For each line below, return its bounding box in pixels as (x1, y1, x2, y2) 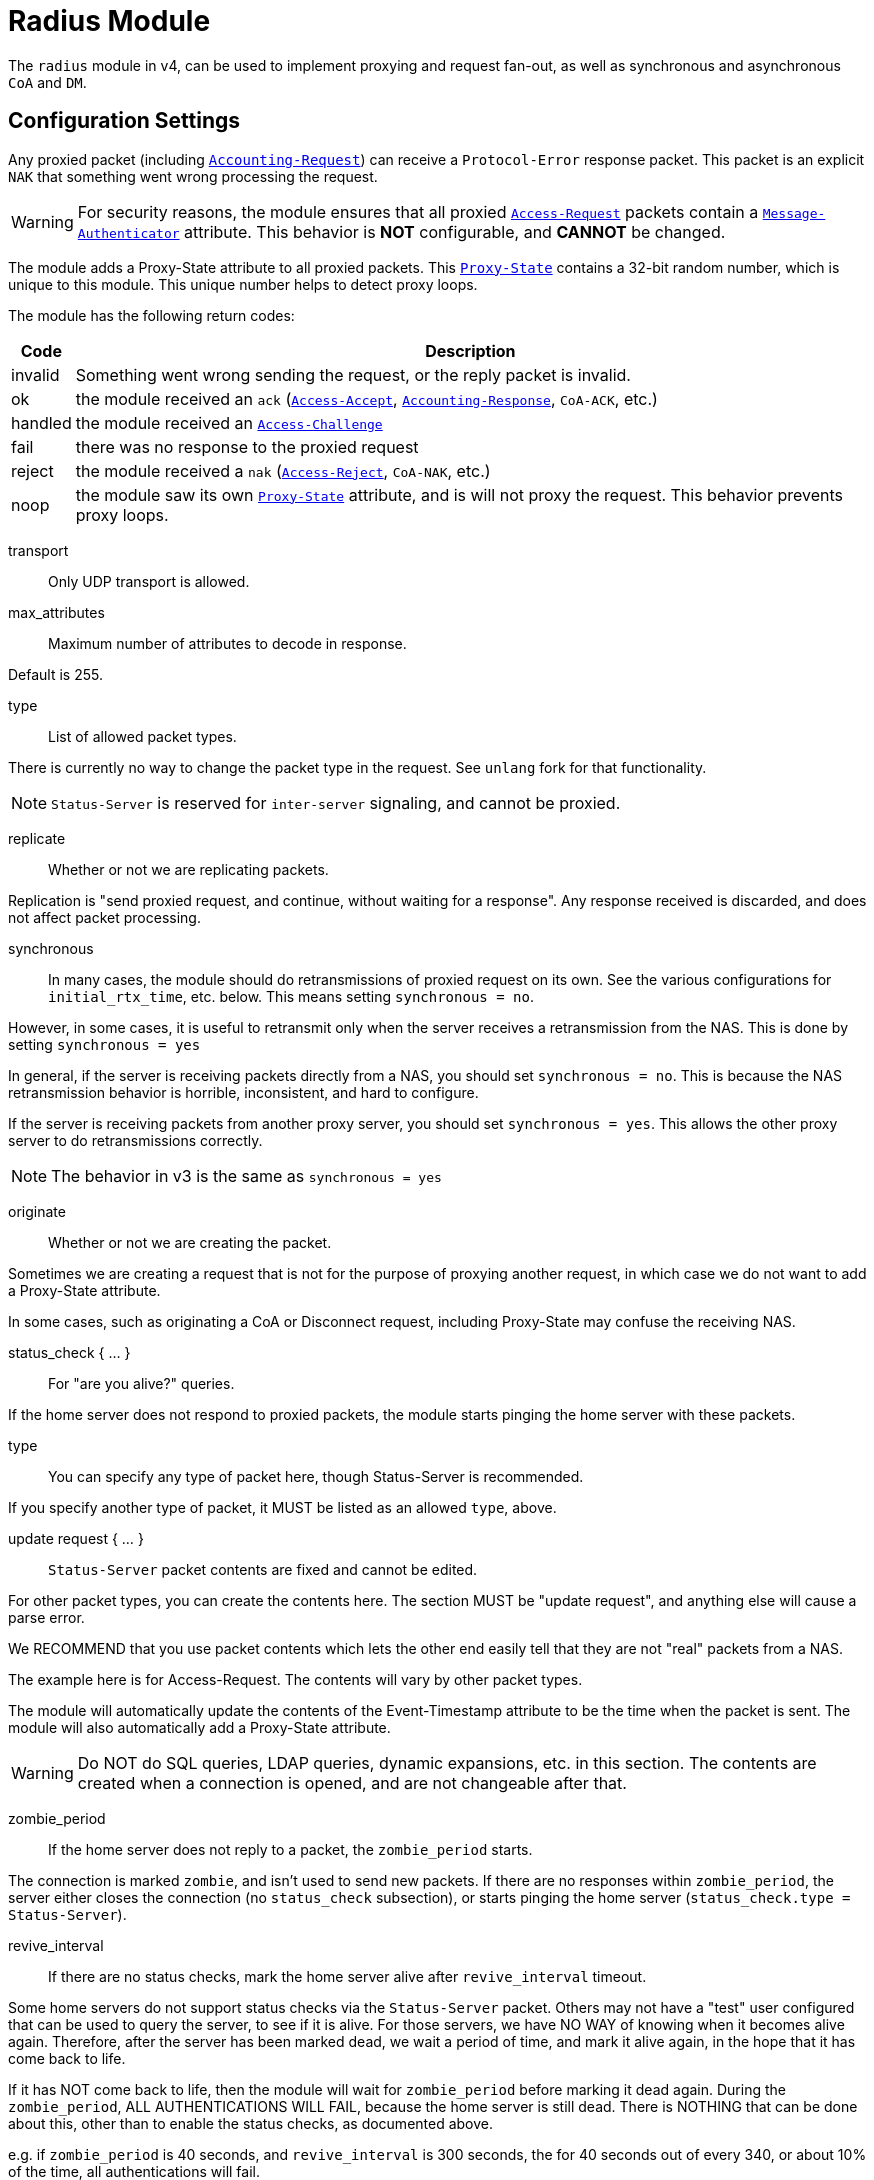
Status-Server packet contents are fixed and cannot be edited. (48, 1560, 478, 1578)
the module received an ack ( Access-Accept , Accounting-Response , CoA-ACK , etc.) (75, 388, 658, 409)
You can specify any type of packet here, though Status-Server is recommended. (48, 1467, 584, 1485)
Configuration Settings (8, 108, 241, 134)
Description (425, 340, 516, 361)
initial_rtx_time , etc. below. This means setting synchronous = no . (48, 987, 534, 1005)
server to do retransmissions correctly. (8, 1131, 263, 1149)
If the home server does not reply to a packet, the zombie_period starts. (48, 1840, 533, 1858)
